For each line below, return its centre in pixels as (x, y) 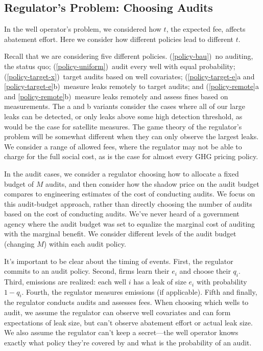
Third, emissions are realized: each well (65, 282)
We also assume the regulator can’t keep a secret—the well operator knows (121, 332)
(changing (19, 244)
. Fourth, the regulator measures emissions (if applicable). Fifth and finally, (139, 291)
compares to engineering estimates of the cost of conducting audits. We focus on (130, 194)
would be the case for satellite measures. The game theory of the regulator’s (123, 126)
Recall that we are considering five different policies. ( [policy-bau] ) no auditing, (129, 56)
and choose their (205, 271)
